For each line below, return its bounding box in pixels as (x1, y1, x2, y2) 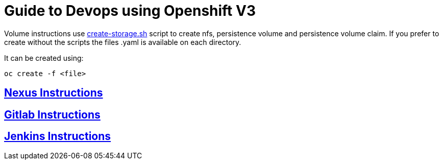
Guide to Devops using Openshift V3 (4, 2, 256, 19)
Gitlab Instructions (4, 108, 101, 121)
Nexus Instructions (4, 86, 103, 100)
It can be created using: (4, 53, 84, 62)
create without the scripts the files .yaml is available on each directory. (4, 37, 241, 46)
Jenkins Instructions (4, 130, 111, 143)
